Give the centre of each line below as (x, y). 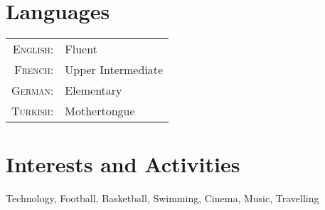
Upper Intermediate (114, 70)
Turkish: (33, 111)
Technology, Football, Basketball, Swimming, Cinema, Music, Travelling (162, 198)
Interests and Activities (123, 164)
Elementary (94, 90)
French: (34, 70)
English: (33, 49)
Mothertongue (100, 111)
